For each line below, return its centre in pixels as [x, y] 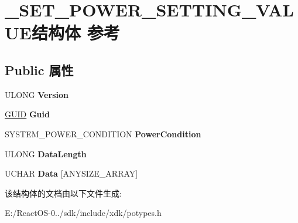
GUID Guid [27, 114]
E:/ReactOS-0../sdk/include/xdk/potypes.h [83, 213]
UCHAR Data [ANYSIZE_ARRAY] [71, 173]
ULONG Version [37, 94]
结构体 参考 [76, 33]
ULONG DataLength [46, 153]
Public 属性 [39, 70]
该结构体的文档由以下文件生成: [63, 193]
